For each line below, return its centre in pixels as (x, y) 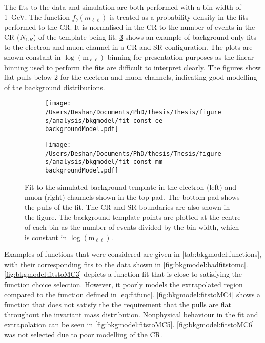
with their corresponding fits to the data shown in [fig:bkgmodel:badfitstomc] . (126, 264)
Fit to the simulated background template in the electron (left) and (130, 187)
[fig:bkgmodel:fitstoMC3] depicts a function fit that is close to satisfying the (123, 274)
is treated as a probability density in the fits (179, 17)
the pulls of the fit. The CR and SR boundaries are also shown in (127, 207)
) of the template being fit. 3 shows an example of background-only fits (145, 37)
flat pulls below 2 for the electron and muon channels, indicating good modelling (131, 77)
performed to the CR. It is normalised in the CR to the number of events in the (130, 27)
